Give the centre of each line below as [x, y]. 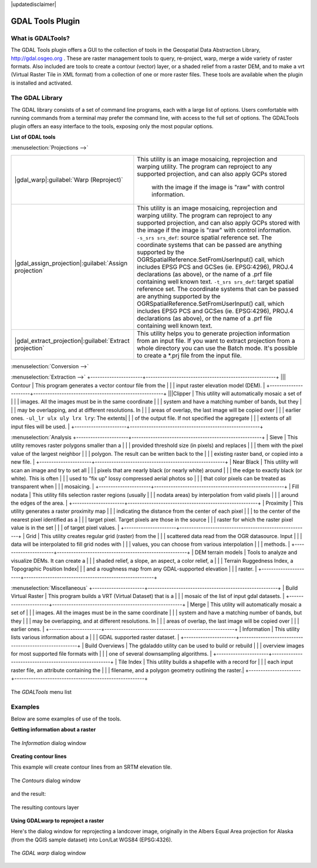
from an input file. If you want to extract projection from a [216, 340]
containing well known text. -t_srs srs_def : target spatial [215, 281]
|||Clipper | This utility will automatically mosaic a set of [235, 393]
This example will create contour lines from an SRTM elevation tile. [92, 767]
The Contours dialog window [46, 780]
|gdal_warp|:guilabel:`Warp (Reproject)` [69, 179]
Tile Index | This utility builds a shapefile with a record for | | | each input [206, 662]
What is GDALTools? [40, 38]
